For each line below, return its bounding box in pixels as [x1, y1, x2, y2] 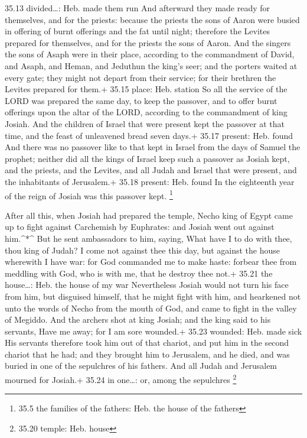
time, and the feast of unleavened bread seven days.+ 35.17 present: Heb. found [5, 129, 293, 141]
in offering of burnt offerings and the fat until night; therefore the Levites [5, 25, 270, 37]
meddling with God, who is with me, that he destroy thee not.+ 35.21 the [5, 267, 273, 279]
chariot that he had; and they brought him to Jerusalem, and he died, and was [5, 348, 290, 360]
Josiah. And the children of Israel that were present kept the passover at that [5, 117, 285, 129]
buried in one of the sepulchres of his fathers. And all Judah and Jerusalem [5, 359, 277, 372]
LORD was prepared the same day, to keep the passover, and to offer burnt [5, 94, 277, 106]
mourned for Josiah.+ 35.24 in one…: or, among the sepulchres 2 [5, 372, 237, 385]
